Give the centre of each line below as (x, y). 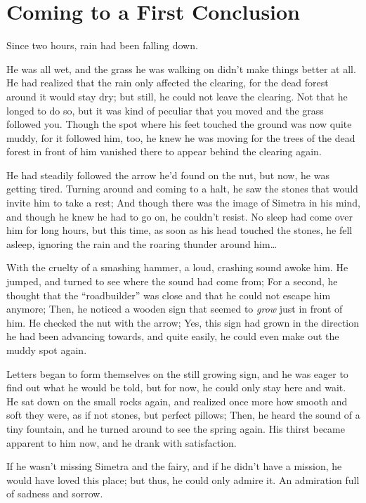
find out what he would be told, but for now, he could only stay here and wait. (176, 387)
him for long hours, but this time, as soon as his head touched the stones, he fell (179, 230)
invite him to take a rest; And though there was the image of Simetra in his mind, (183, 203)
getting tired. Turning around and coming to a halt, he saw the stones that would (182, 189)
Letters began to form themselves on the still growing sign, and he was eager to (177, 373)
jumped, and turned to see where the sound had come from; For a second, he (172, 281)
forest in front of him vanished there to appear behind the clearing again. (164, 151)
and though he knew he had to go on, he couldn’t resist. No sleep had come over (180, 216)
